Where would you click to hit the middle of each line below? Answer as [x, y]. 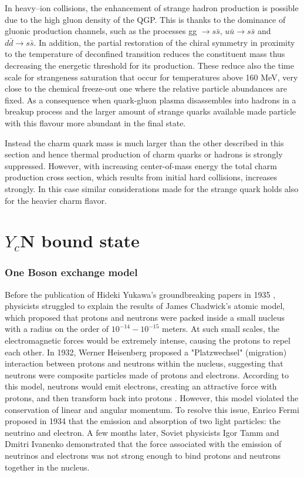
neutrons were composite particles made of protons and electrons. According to [147, 374]
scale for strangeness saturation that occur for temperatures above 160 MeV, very [151, 77]
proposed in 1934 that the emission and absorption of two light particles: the [143, 421]
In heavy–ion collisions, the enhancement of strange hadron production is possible [152, 8]
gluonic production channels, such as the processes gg [101, 31]
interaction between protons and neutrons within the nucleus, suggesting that [144, 363]
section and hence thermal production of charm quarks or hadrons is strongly [144, 154]
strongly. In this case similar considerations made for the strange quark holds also [152, 188]
